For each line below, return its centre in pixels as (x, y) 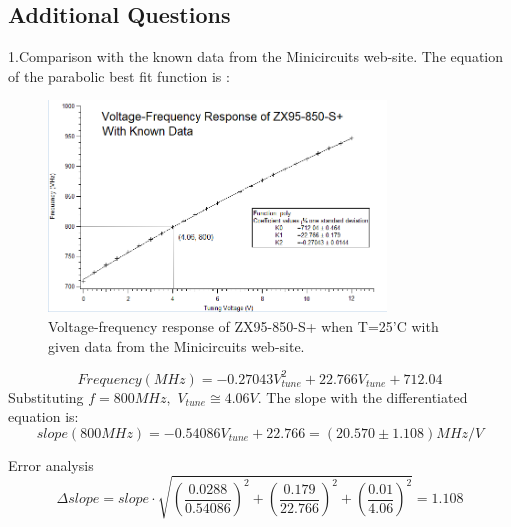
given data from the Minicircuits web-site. (176, 345)
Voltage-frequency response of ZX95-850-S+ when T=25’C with (243, 325)
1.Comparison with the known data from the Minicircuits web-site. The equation (256, 56)
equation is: (43, 416)
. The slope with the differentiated (362, 396)
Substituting (46, 396)
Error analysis (51, 464)
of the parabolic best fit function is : (119, 75)
